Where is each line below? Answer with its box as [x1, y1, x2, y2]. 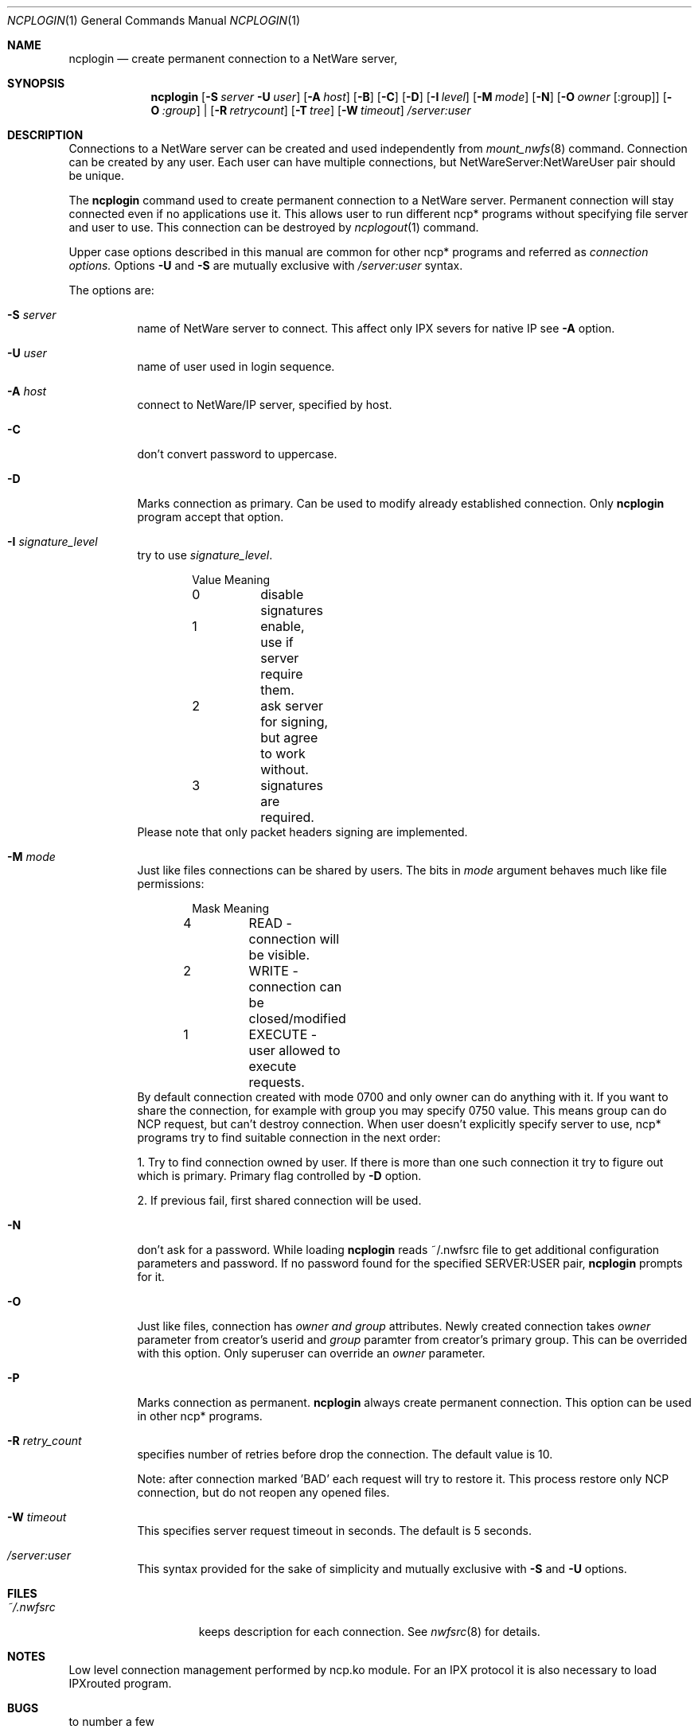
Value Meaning [192, 573, 271, 586]
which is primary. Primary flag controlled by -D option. [137, 1169, 422, 1182]
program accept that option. [137, 510, 284, 524]
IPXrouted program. [68, 1677, 172, 1690]
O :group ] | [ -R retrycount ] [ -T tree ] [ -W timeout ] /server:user [150, 103, 471, 117]
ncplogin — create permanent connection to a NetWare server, [68, 52, 398, 65]
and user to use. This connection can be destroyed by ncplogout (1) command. [68, 220, 479, 234]
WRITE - [248, 963, 298, 979]
